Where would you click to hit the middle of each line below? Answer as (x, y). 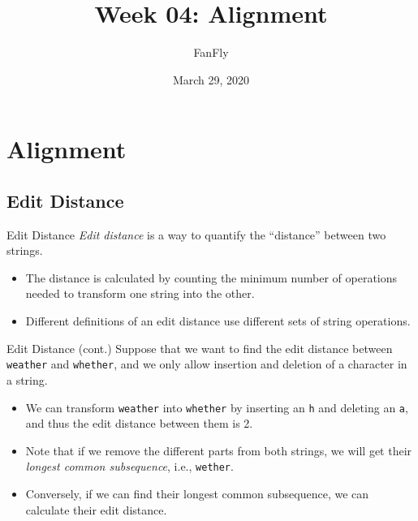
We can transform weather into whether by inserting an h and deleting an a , (217, 407)
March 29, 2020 (211, 79)
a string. (27, 379)
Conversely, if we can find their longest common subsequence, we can (197, 494)
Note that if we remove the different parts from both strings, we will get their (219, 450)
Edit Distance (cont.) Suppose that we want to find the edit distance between (200, 348)
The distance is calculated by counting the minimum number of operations (211, 277)
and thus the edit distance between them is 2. (139, 423)
